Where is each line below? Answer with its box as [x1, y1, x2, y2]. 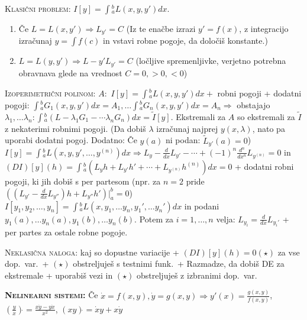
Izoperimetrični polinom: [5, 86, 96, 99]
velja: [216, 212, 235, 225]
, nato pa [252, 122, 285, 134]
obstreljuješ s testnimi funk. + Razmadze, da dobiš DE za [73, 257, 285, 270]
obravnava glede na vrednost [18, 66, 122, 79]
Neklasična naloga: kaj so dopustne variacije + [5, 245, 179, 258]
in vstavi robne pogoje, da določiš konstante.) [103, 34, 268, 47]
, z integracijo [239, 22, 289, 34]
